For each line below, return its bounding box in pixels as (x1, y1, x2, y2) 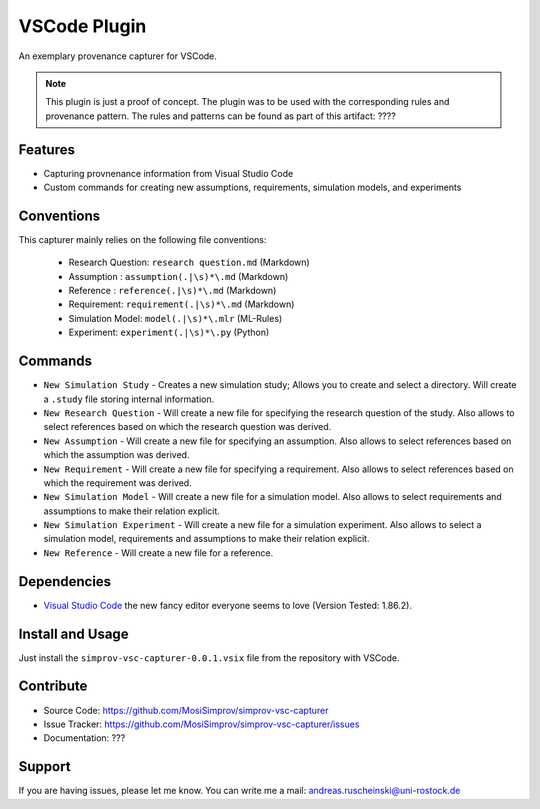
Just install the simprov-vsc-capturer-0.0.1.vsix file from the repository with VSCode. (18, 651, 400, 664)
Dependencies (18, 573, 112, 590)
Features (18, 141, 75, 158)
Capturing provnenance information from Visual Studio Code (43, 167, 294, 179)
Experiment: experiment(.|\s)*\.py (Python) (68, 326, 270, 339)
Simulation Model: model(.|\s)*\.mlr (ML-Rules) (68, 312, 283, 324)
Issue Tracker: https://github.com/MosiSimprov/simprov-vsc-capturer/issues (43, 718, 360, 730)
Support (18, 758, 71, 775)
